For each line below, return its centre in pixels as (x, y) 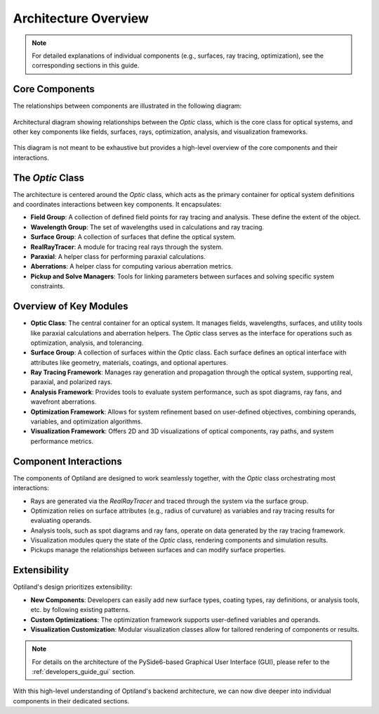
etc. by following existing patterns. (80, 610)
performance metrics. (62, 441)
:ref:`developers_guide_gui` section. (84, 672)
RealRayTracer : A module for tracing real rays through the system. (127, 247)
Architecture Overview (81, 18)
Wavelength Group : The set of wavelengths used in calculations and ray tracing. (147, 227)
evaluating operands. (61, 521)
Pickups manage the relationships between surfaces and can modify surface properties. (158, 550)
